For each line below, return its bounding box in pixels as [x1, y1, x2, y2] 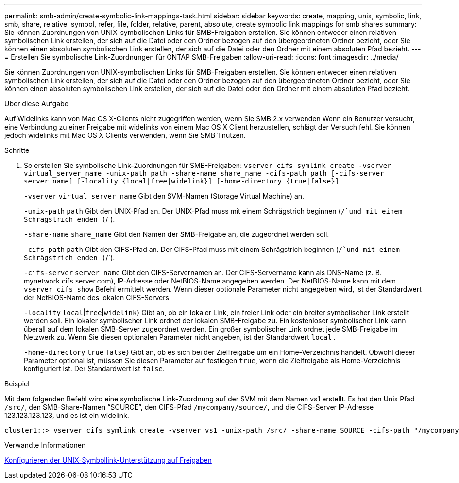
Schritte [4, 146, 30, 154]
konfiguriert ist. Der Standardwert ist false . [24, 365, 165, 373]
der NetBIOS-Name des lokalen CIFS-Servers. [24, 293, 171, 301]
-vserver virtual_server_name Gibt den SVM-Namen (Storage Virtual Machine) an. [24, 192, 305, 200]
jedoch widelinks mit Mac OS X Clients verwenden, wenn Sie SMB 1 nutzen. [4, 131, 246, 139]
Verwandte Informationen [4, 441, 86, 449]
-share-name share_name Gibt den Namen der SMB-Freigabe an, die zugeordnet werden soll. [24, 230, 329, 238]
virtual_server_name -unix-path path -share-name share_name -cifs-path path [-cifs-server [24, 169, 384, 177]
